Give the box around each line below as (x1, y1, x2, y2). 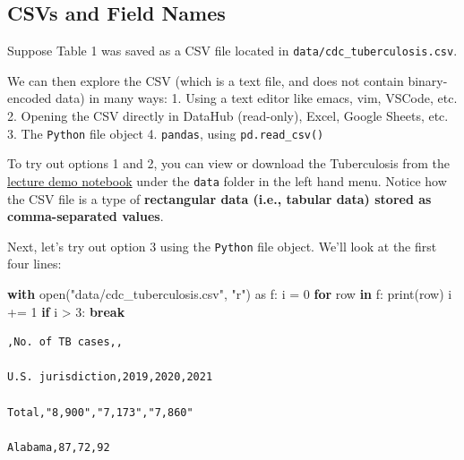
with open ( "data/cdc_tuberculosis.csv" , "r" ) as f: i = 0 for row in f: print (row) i (7, 284, 452, 302)
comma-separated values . (7, 207, 164, 226)
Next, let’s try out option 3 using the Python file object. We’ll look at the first (7, 236, 437, 255)
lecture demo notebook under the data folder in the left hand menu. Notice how (7, 171, 447, 190)
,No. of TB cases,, (7, 336, 123, 349)
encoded (7, 89, 52, 107)
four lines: (7, 254, 62, 273)
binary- (408, 71, 448, 89)
